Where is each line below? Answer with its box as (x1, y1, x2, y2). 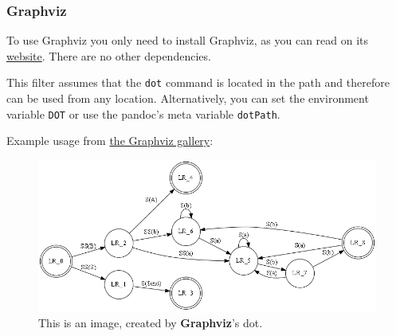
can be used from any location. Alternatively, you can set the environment (6, 90, 369, 107)
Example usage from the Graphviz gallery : (6, 132, 214, 149)
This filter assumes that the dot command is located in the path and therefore (6, 74, 390, 91)
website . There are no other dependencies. (6, 47, 211, 64)
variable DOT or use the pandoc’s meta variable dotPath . (6, 105, 280, 122)
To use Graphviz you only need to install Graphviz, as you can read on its (6, 32, 369, 49)
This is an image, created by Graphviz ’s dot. (38, 314, 263, 330)
